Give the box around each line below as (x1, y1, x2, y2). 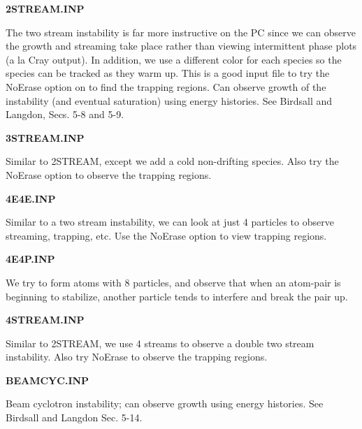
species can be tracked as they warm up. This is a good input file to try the (6, 66, 330, 80)
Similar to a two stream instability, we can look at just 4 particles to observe (6, 214, 334, 229)
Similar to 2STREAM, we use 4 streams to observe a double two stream (6, 335, 314, 350)
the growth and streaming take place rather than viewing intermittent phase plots (6, 38, 357, 53)
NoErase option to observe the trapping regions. (6, 167, 212, 182)
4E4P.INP (6, 252, 55, 266)
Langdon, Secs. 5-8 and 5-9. (6, 107, 124, 122)
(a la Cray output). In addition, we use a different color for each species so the (6, 52, 342, 66)
